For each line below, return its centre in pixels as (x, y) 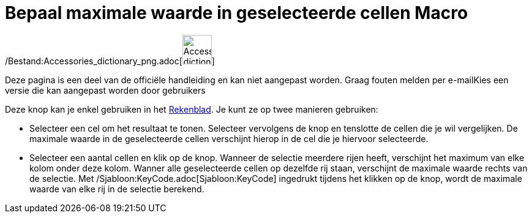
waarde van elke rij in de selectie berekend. (117, 189)
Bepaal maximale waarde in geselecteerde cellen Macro (237, 13)
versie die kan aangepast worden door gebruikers (105, 90)
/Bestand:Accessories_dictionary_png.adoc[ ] (110, 61)
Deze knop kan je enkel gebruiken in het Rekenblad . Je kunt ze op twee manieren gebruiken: (192, 109)
